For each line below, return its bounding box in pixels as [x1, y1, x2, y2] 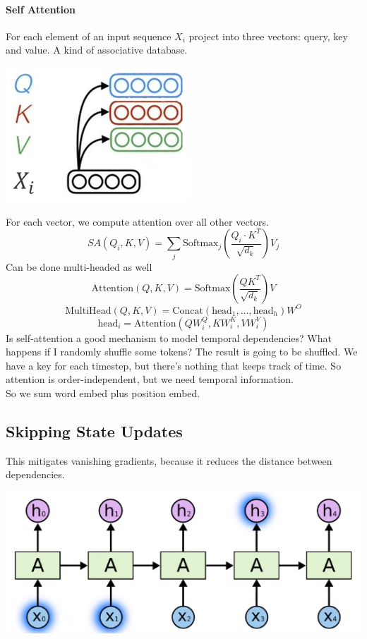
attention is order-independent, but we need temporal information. [6, 372, 294, 387]
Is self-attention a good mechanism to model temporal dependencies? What [6, 330, 332, 345]
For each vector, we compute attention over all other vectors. [6, 214, 269, 229]
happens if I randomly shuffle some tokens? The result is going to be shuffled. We [6, 344, 358, 359]
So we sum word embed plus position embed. [6, 385, 200, 400]
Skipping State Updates [6, 420, 183, 442]
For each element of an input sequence [6, 28, 172, 43]
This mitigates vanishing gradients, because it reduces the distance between [6, 453, 332, 468]
